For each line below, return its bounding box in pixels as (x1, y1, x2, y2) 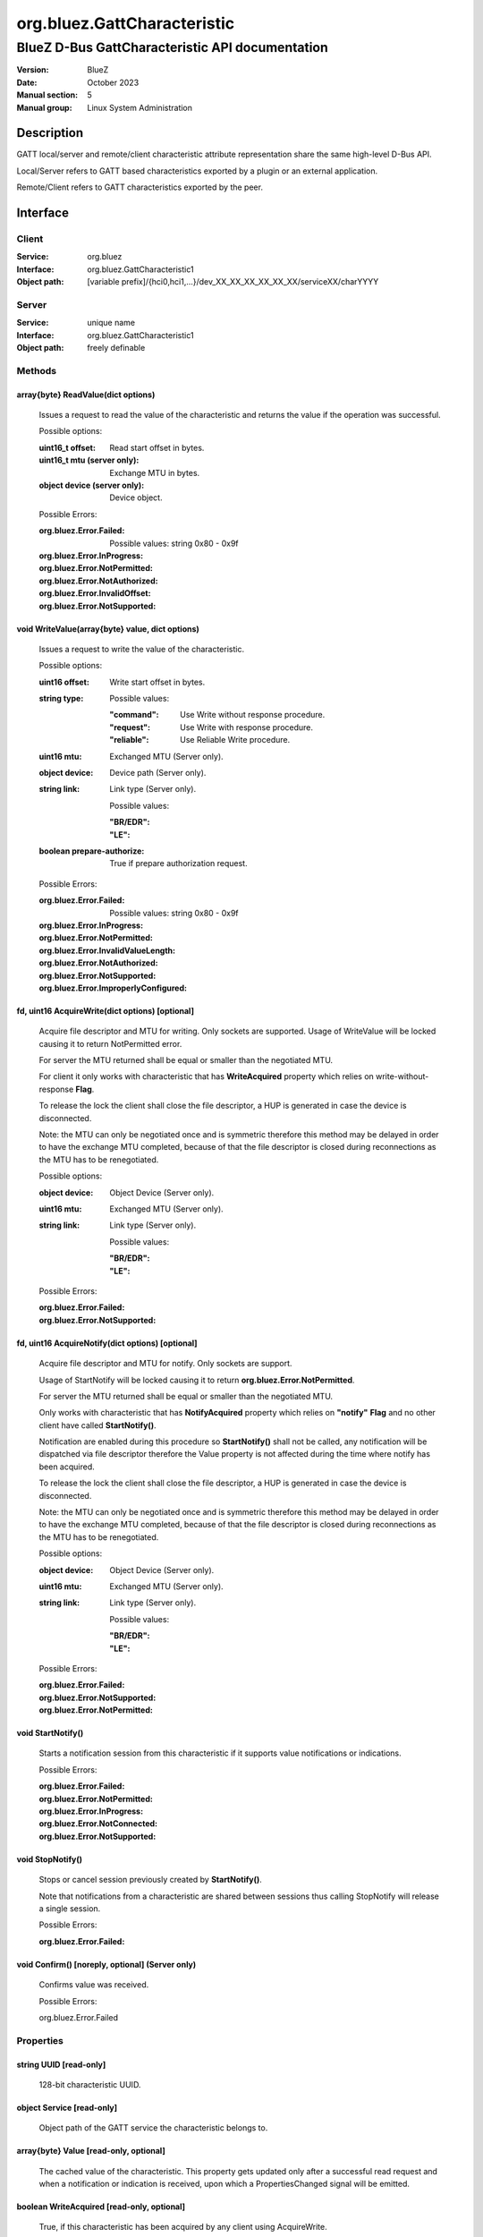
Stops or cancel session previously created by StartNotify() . (38, 1875, 263, 1885)
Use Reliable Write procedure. (180, 735, 291, 745)
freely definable (87, 343, 146, 353)
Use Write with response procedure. (180, 721, 313, 733)
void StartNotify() (16, 1728, 84, 1739)
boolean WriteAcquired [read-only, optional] (16, 2201, 186, 2212)
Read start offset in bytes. (109, 442, 205, 453)
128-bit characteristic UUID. (38, 2079, 141, 2089)
